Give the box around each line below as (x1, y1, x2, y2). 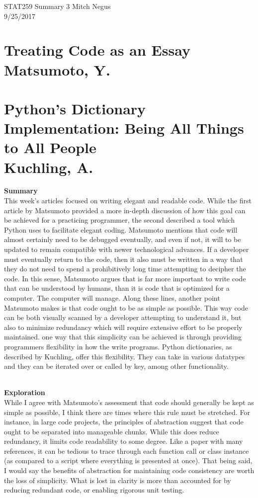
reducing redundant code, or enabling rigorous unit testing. (4, 485, 184, 495)
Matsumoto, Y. (4, 59, 110, 80)
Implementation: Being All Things (4, 118, 244, 138)
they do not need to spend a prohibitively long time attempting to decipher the (4, 263, 246, 274)
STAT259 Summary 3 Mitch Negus (4, 1, 111, 11)
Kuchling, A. (4, 157, 93, 177)
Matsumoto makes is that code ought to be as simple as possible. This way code (4, 302, 249, 313)
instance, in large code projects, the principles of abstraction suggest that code (4, 416, 244, 427)
